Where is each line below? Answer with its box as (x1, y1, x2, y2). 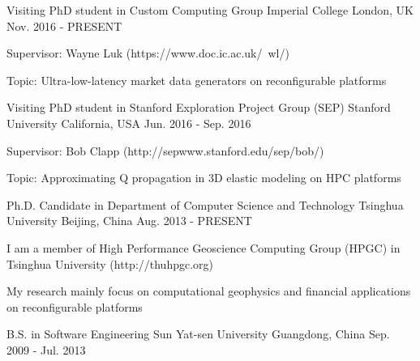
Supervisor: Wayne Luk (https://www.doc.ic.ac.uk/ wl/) (6, 45, 289, 62)
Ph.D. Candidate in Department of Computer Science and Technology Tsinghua (6, 196, 404, 213)
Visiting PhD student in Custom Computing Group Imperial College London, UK (6, 2, 414, 18)
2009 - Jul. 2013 (6, 341, 86, 358)
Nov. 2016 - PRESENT (6, 17, 122, 34)
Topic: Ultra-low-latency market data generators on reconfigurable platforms (6, 71, 387, 88)
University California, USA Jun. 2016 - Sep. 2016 (6, 114, 251, 131)
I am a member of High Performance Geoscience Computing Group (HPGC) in (6, 239, 401, 256)
